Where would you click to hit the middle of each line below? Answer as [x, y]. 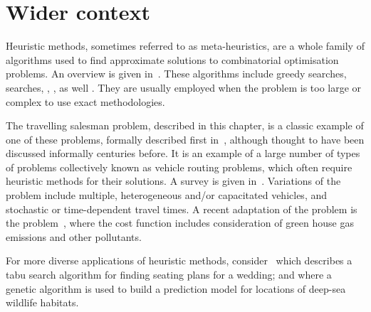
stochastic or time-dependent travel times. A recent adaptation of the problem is [182, 209]
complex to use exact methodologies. [85, 101]
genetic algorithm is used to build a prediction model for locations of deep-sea [176, 288]
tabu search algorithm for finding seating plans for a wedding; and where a [169, 275]
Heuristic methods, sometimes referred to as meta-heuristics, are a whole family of [185, 46]
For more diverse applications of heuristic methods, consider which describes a [179, 260]
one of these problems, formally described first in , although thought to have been [185, 139]
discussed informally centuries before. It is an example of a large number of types [183, 153]
